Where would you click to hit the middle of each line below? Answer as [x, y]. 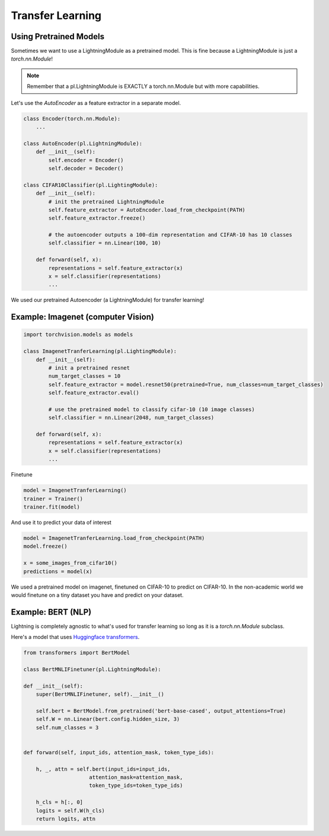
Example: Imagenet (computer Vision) [82, 317]
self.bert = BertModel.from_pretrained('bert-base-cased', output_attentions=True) [161, 711]
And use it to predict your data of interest [61, 522]
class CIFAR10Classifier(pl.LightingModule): [91, 185]
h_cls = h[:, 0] [59, 802]
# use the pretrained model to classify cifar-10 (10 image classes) [151, 409]
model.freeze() [45, 546]
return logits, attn [66, 819]
